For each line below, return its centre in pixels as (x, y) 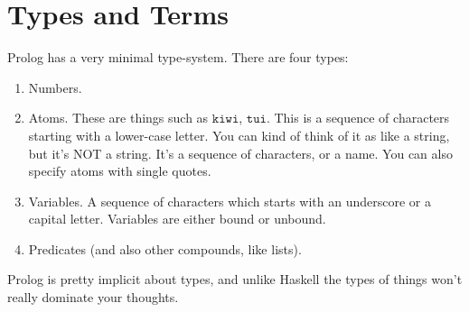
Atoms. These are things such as (118, 118)
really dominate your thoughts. (93, 297)
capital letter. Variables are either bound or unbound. (177, 219)
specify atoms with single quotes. (120, 171)
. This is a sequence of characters (358, 118)
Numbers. (55, 87)
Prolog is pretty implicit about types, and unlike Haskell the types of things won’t (235, 279)
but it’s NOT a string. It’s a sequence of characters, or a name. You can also (240, 153)
